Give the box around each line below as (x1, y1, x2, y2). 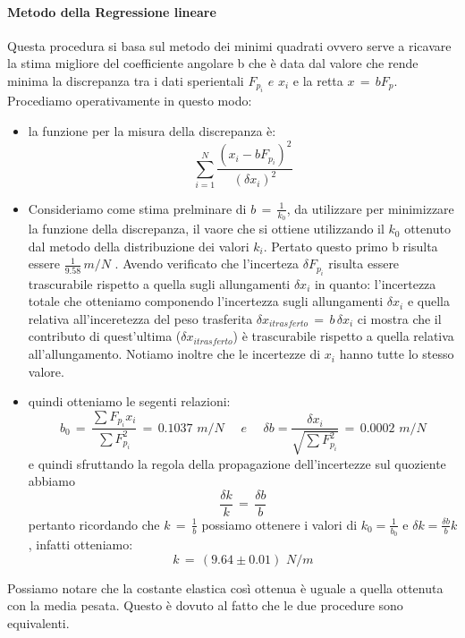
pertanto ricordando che (28, 515, 160, 533)
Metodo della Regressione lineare (7, 2, 216, 21)
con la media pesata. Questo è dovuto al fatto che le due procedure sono (7, 596, 403, 615)
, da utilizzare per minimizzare (286, 199, 454, 217)
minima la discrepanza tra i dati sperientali (7, 71, 244, 89)
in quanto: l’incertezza (314, 274, 436, 293)
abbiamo (28, 472, 75, 490)
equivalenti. (7, 613, 70, 632)
